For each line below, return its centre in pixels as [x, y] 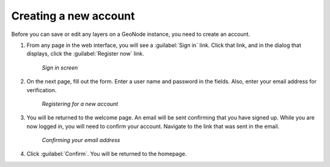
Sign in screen [60, 68]
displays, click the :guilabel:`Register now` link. [86, 54]
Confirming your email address [81, 140]
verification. [42, 90]
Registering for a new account [80, 104]
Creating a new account [73, 16]
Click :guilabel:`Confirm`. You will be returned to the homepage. [107, 154]
